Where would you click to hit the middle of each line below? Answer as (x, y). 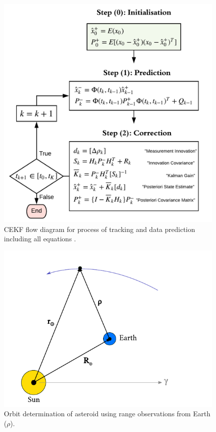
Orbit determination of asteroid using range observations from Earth (107, 414)
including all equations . (40, 239)
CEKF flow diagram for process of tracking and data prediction (100, 229)
